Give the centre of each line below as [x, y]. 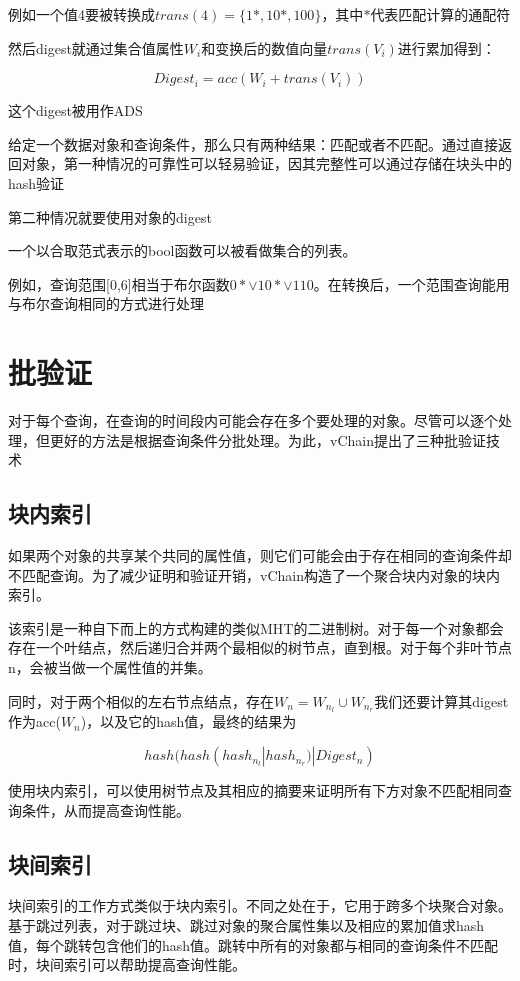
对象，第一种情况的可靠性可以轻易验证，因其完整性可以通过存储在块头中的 [266, 163]
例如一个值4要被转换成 [81, 14]
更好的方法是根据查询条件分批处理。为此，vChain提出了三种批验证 [267, 439]
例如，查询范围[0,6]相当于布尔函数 [119, 283]
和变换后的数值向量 [264, 47]
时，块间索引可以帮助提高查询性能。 [127, 964]
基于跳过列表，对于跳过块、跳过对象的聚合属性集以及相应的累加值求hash [246, 925]
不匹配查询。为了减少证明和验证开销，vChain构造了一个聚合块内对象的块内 [254, 574]
